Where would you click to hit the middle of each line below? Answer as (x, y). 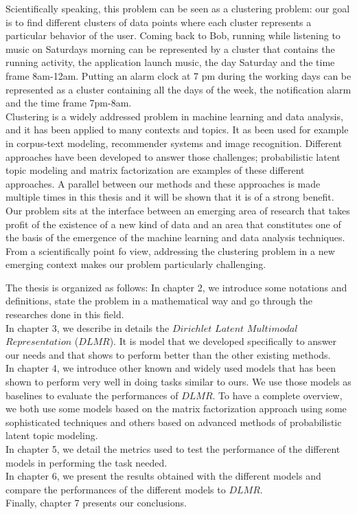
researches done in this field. (65, 314)
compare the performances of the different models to (116, 489)
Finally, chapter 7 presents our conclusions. (96, 503)
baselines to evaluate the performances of (92, 395)
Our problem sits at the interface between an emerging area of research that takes (178, 210)
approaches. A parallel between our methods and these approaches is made (163, 183)
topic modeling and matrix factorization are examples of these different (155, 170)
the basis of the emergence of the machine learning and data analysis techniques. (175, 237)
